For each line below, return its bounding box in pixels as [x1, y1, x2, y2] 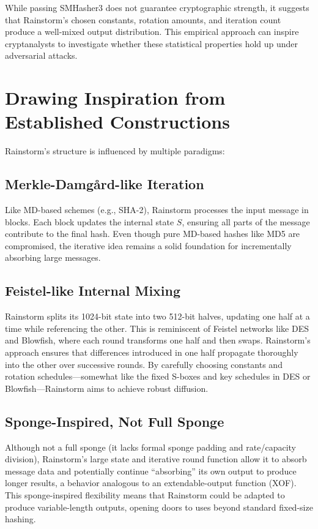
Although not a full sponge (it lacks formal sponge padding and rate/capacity [5, 440, 296, 453]
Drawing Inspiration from [5, 85, 226, 110]
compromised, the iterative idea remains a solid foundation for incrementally [5, 239, 292, 252]
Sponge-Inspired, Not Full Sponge [5, 411, 224, 430]
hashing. [5, 512, 36, 525]
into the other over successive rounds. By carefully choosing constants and [5, 358, 283, 370]
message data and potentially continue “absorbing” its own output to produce [5, 464, 297, 477]
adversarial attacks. [5, 49, 78, 62]
